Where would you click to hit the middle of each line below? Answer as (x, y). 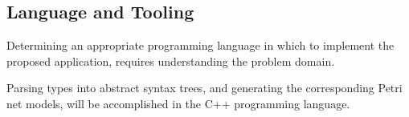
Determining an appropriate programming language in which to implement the (200, 45)
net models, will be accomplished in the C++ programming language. (178, 103)
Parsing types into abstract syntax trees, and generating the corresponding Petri (204, 88)
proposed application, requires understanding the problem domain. (171, 61)
